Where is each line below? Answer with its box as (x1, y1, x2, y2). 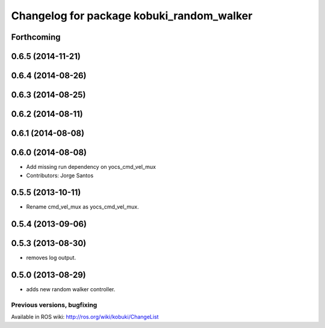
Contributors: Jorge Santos (26, 172, 94, 179)
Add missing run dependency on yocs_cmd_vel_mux (26, 163, 156, 171)
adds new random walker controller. (26, 286, 116, 293)
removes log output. (26, 254, 76, 262)
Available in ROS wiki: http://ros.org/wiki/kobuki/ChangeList (11, 314, 159, 321)
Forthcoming (11, 32, 61, 42)
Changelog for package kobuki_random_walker (11, 9, 253, 22)
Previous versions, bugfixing (11, 301, 97, 309)
